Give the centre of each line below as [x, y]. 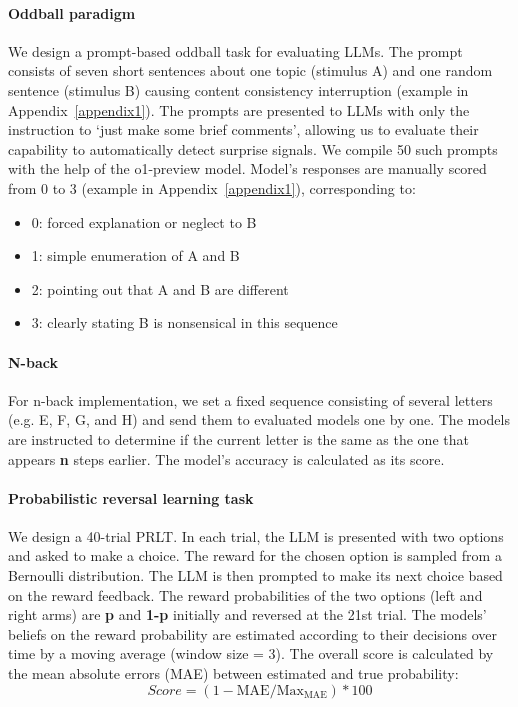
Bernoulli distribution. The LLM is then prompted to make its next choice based [255, 575]
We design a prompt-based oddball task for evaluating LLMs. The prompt [235, 50]
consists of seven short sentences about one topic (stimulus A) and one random [250, 70]
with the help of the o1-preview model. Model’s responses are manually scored [247, 168]
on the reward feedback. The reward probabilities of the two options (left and [245, 594]
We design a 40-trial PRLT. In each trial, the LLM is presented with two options [256, 535]
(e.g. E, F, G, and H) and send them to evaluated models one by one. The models [259, 419]
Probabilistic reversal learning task [131, 497]
